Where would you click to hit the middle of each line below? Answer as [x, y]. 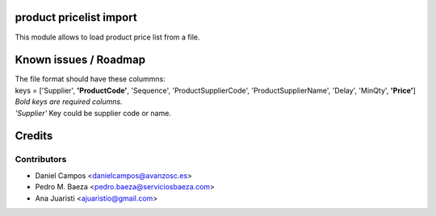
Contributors [41, 160]
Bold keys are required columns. [69, 102]
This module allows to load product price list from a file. [107, 37]
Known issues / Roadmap [80, 60]
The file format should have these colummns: [90, 79]
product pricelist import [76, 17]
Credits [34, 136]
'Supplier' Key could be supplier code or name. [93, 113]
